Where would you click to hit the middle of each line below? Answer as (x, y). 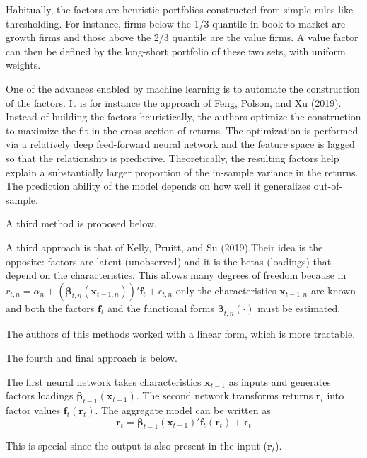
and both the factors (50, 308)
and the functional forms (161, 308)
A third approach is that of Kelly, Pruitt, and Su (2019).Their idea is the (164, 247)
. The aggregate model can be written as (183, 410)
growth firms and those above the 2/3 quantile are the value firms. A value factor (182, 37)
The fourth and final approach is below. (92, 358)
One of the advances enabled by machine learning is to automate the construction (183, 88)
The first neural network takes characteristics (104, 381)
